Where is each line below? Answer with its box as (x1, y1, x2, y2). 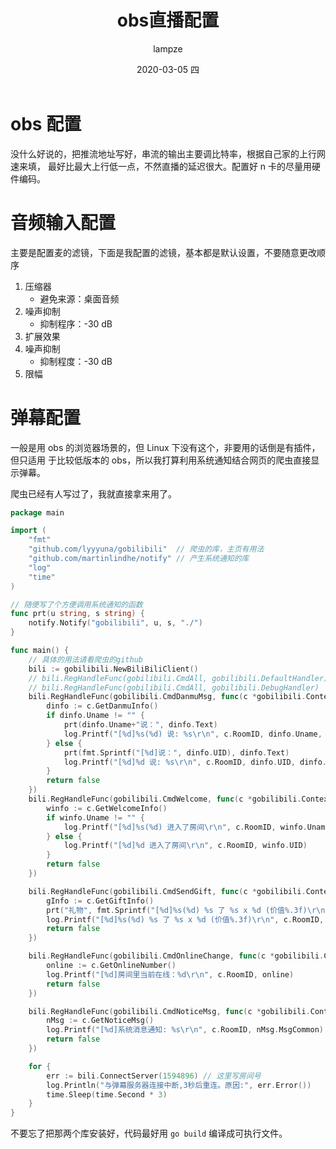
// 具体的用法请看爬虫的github (28, 654, 143, 665)
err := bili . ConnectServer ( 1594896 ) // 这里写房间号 (46, 1071, 262, 1081)
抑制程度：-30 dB (39, 355, 113, 367)
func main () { (10, 646, 70, 656)
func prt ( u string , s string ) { (10, 609, 145, 619)
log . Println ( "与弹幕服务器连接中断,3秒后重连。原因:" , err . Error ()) (46, 1080, 312, 1090)
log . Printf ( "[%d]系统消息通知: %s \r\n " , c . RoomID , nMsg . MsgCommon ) (46, 1025, 325, 1035)
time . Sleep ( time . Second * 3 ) (46, 1089, 168, 1100)
